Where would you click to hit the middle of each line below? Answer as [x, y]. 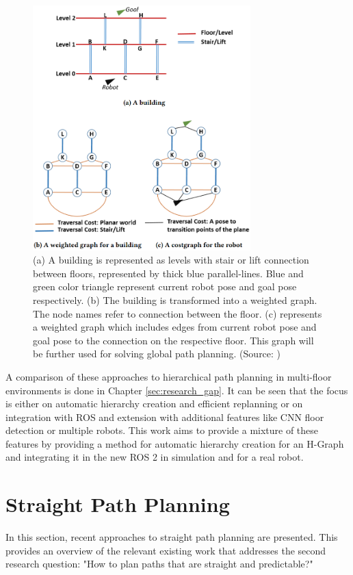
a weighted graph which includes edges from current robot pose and [175, 327]
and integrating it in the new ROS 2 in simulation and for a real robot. [155, 457]
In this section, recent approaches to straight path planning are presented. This [172, 537]
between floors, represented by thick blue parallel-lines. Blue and [168, 273]
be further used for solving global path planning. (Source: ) [157, 354]
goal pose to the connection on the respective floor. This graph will [173, 340]
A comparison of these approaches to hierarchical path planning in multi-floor [169, 376]
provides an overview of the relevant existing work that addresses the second [166, 550]
